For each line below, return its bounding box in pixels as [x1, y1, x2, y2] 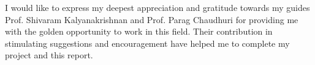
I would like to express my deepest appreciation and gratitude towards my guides [5, 1, 310, 13]
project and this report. [5, 49, 93, 61]
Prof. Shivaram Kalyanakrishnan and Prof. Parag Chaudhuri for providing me [5, 13, 298, 26]
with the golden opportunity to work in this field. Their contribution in [5, 25, 273, 38]
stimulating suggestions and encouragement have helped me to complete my [5, 36, 290, 49]
